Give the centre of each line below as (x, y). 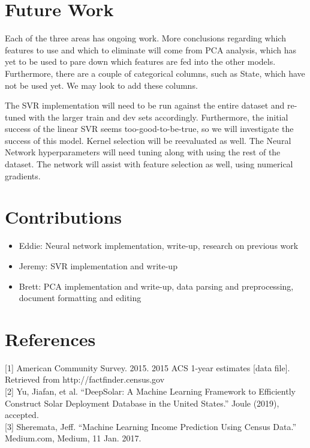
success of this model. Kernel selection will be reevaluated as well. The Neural (148, 140)
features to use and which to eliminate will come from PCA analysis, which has (151, 49)
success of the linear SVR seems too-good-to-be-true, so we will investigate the (149, 129)
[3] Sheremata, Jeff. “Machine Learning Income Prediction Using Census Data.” (151, 426)
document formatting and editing (80, 298)
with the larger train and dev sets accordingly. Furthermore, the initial (158, 117)
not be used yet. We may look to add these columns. (101, 85)
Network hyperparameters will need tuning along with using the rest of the (143, 152)
